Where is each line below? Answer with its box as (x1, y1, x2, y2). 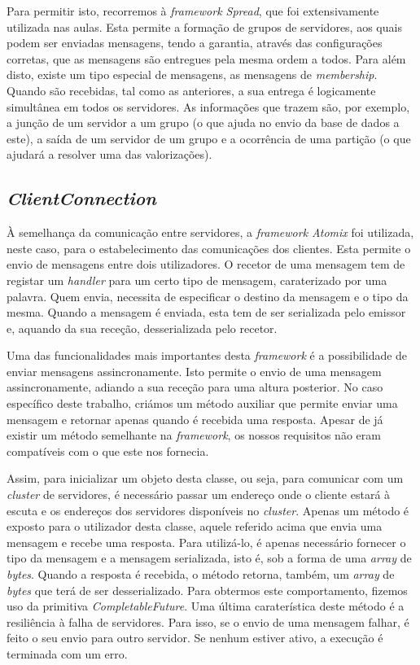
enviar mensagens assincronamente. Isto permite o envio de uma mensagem (7, 362, 382, 379)
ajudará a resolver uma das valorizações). (7, 146, 212, 163)
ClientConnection (7, 186, 156, 211)
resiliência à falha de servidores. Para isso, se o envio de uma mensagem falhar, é (7, 613, 409, 630)
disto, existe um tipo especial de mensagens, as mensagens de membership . (7, 66, 378, 83)
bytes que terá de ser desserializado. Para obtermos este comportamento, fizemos (7, 581, 408, 598)
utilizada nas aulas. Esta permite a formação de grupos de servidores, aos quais (7, 18, 402, 35)
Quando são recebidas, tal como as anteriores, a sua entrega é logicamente (7, 81, 376, 98)
